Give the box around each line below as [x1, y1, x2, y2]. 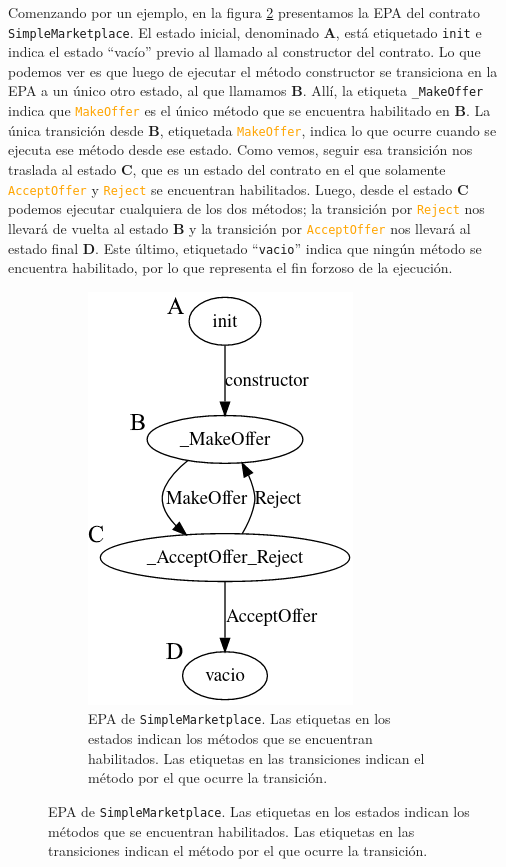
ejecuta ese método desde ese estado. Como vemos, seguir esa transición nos [8, 139, 473, 160]
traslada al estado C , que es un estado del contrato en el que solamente [8, 159, 446, 179]
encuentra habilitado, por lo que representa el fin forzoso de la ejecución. [8, 257, 453, 278]
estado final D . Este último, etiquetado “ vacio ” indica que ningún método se [8, 237, 482, 258]
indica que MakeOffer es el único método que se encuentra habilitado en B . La [8, 100, 491, 121]
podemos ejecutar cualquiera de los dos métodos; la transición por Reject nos [8, 198, 485, 219]
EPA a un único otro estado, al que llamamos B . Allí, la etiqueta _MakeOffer [8, 80, 484, 101]
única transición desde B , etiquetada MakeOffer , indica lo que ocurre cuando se [8, 119, 497, 140]
